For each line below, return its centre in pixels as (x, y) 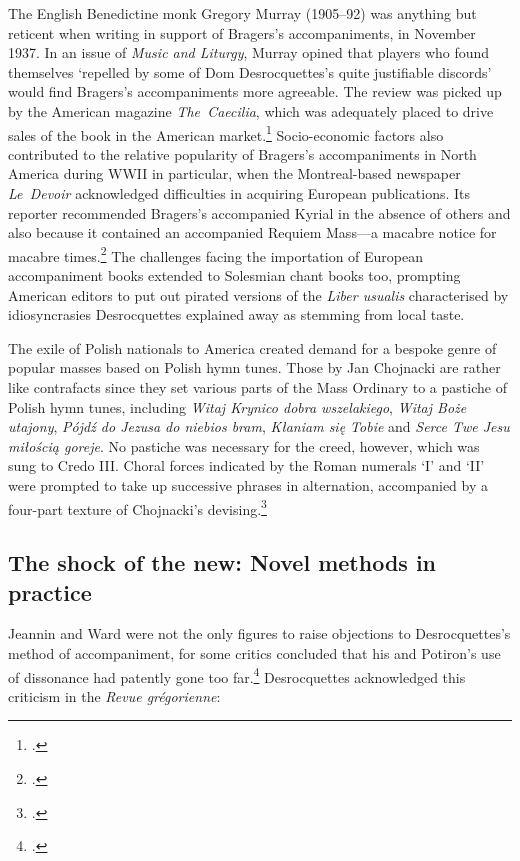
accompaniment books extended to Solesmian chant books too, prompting (234, 275)
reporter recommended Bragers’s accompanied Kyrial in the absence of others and (259, 212)
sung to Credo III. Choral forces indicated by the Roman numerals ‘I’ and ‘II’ (246, 465)
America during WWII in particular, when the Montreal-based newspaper (234, 173)
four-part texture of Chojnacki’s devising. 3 (137, 507)
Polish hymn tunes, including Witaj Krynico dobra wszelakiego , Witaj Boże (237, 406)
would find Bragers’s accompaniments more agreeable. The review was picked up (255, 91)
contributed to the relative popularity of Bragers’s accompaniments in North (242, 153)
